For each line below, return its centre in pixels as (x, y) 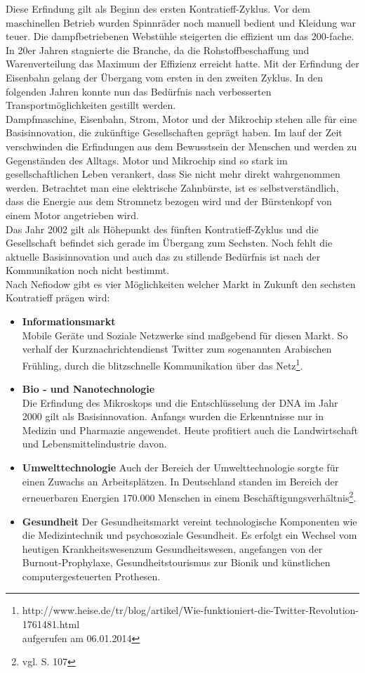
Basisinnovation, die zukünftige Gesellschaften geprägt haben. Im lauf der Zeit (174, 132)
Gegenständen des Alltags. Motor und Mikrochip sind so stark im (147, 160)
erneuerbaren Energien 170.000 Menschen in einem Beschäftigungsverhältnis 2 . (189, 496)
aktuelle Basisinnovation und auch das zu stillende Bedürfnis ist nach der (163, 256)
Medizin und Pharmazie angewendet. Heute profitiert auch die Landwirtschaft (190, 430)
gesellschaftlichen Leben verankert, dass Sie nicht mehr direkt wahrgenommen (173, 174)
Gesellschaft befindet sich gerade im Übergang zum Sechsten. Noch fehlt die (169, 243)
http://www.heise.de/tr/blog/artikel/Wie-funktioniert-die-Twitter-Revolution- (191, 610)
